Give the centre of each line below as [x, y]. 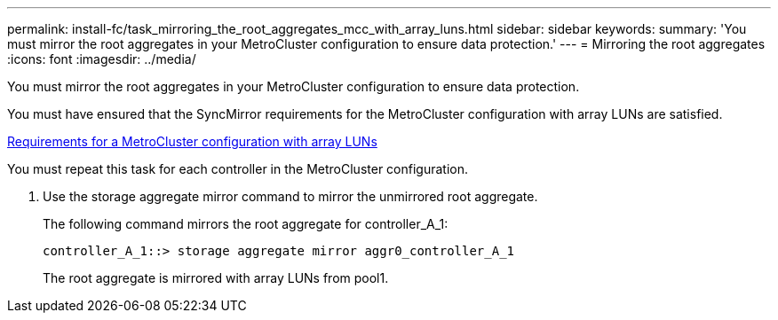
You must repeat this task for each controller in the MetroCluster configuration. [238, 169]
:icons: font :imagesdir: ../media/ [102, 59]
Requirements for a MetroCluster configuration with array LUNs [192, 141]
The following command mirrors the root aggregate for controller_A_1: [246, 224]
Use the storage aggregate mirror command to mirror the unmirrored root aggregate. [290, 196]
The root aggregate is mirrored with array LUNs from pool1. [216, 278]
